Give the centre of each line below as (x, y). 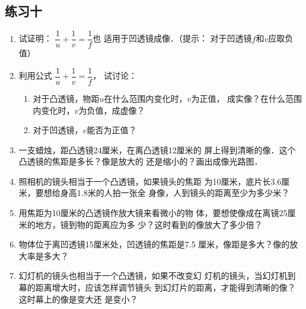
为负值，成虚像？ (112, 110)
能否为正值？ (112, 130)
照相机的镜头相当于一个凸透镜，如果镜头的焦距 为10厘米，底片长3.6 (150, 181)
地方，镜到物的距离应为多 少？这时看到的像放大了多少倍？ (149, 224)
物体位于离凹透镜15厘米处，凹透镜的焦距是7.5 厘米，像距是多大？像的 (154, 244)
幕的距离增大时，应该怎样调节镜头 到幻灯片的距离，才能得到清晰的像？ (157, 287)
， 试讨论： (115, 75)
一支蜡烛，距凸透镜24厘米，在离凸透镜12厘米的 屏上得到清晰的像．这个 (157, 149)
